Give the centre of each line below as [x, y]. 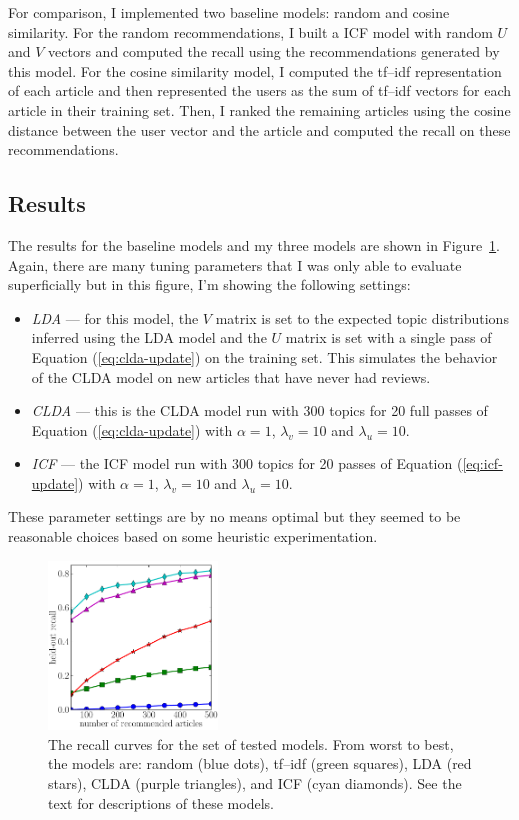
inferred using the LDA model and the [149, 337]
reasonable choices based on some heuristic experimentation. [193, 536]
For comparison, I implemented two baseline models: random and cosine [229, 12]
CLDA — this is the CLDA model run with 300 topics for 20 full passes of [259, 410]
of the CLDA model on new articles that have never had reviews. [231, 376]
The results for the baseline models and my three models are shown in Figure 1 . [254, 244]
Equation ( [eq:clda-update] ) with [132, 429]
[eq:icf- [482, 463]
